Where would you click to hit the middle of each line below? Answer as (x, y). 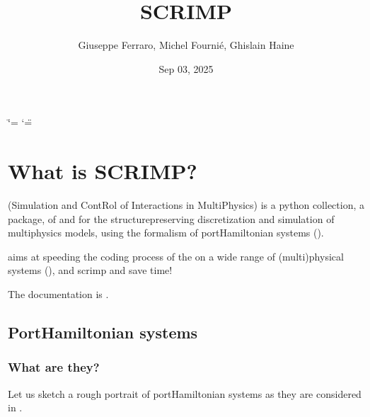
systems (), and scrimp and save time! (90, 270)
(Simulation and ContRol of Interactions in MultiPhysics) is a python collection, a (186, 205)
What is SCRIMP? (103, 171)
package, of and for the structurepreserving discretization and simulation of (171, 218)
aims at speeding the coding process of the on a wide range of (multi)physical (176, 256)
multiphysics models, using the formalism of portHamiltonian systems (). (166, 233)
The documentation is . (58, 294)
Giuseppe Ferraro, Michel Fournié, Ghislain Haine (186, 45)
